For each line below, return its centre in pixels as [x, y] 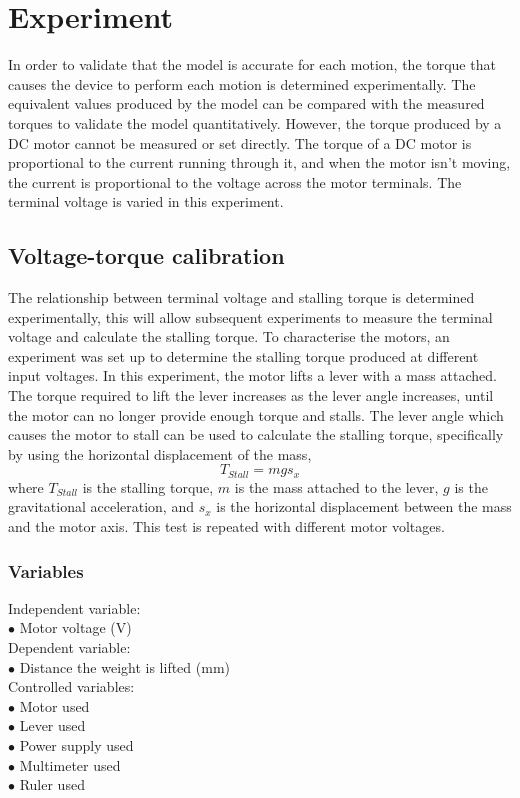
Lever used [52, 725]
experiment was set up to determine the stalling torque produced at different [243, 355]
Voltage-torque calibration [146, 255]
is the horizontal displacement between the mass [364, 506]
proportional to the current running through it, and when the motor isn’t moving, [259, 162]
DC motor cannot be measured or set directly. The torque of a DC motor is [240, 142]
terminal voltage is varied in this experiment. [146, 201]
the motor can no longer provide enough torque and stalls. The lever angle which [256, 414]
